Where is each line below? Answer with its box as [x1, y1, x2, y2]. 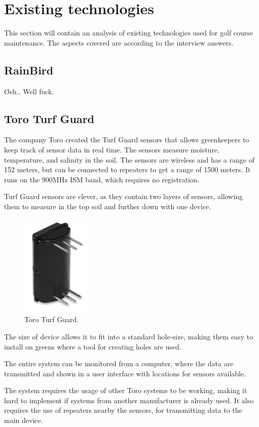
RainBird [4, 62, 54, 77]
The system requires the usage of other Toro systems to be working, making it [4, 385, 247, 396]
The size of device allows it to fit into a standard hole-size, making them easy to [4, 331, 253, 341]
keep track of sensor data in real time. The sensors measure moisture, [4, 144, 219, 154]
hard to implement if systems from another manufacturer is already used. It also [4, 395, 254, 405]
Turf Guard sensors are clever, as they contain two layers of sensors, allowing [4, 191, 243, 202]
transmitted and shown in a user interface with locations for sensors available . [4, 368, 246, 378]
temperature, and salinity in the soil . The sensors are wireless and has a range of [4, 154, 254, 165]
